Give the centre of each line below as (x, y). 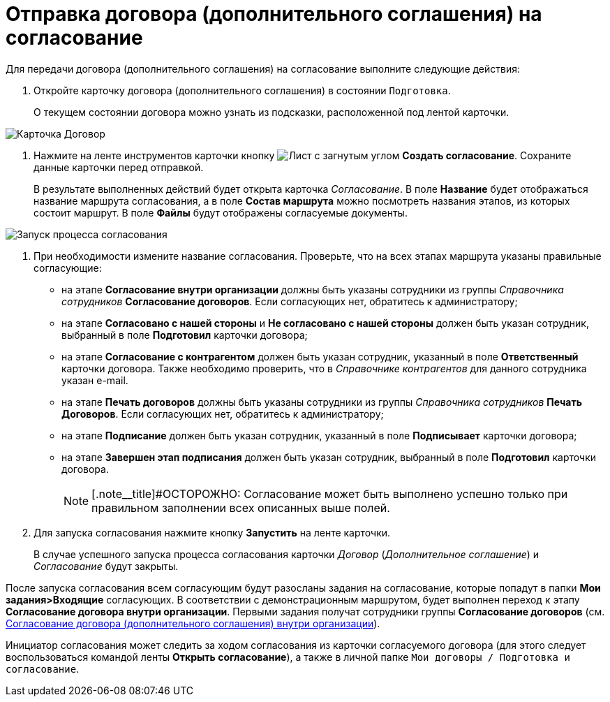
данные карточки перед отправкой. (119, 167)
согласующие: (68, 268)
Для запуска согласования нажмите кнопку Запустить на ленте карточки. (212, 532)
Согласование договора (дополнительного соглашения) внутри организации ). (193, 623)
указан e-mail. (95, 380)
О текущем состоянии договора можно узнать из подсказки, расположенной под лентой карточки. (271, 112)
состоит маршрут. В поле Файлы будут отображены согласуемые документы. (221, 212)
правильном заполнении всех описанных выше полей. (241, 507)
